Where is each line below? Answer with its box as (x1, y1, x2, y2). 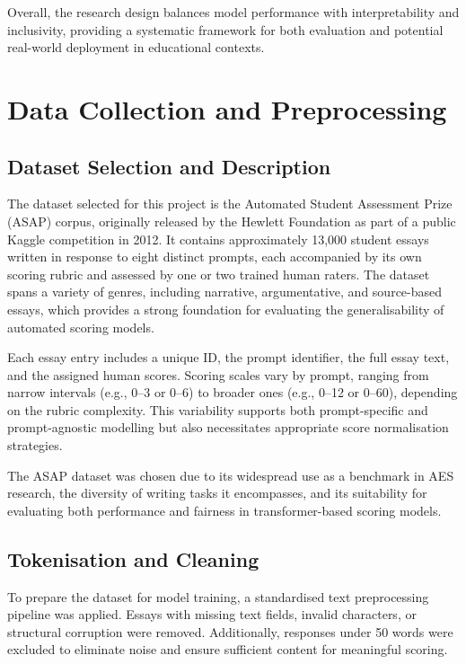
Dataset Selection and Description (7, 152, 331, 180)
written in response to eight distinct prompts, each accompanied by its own (7, 247, 422, 266)
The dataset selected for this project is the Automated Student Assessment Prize (7, 194, 453, 213)
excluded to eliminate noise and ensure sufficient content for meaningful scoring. (7, 640, 448, 659)
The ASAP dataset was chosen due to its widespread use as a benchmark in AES (7, 465, 454, 484)
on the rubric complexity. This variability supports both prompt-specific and (7, 400, 428, 419)
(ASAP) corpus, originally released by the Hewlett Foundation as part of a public (7, 211, 456, 230)
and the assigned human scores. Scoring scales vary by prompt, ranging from (7, 365, 429, 384)
